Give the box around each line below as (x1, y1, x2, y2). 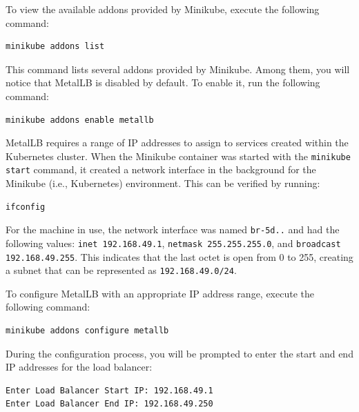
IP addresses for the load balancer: (6, 360, 153, 374)
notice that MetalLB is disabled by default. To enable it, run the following (6, 75, 320, 90)
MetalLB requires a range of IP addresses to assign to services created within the (6, 135, 349, 150)
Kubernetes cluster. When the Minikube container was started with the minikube (6, 148, 351, 163)
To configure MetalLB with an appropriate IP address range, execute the (6, 286, 314, 300)
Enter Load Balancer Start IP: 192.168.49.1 (6, 385, 213, 395)
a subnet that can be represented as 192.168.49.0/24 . (6, 263, 237, 277)
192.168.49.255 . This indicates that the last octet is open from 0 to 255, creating (6, 249, 353, 264)
